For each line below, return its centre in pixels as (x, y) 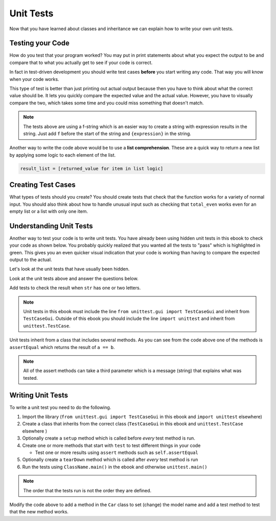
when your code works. (34, 79)
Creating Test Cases (43, 185)
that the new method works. (39, 512)
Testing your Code (40, 43)
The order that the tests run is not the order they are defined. (87, 490)
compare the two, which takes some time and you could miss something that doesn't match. (107, 103)
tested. (31, 378)
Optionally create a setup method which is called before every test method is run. (109, 438)
